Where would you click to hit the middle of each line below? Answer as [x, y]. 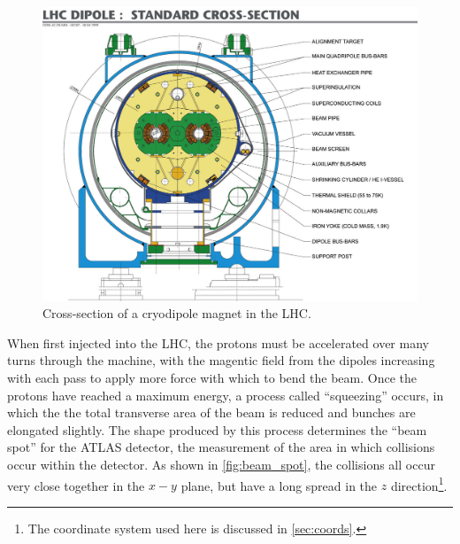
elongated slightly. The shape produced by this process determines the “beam [217, 429]
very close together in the [76, 485]
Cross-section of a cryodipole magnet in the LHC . [177, 313]
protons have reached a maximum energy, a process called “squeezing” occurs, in [226, 395]
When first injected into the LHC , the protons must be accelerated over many [218, 342]
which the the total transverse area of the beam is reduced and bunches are [211, 412]
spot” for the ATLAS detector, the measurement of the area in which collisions [221, 447]
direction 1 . [419, 484]
